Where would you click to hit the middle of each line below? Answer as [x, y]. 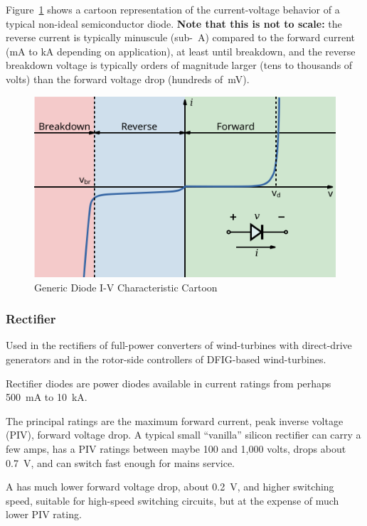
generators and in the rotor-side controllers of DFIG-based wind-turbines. [166, 359]
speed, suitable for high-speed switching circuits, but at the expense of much [172, 500]
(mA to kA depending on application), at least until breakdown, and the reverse [181, 51]
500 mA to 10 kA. [47, 397]
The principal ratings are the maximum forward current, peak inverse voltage [175, 420]
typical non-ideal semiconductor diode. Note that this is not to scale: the [174, 23]
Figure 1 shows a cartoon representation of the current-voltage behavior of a [173, 9]
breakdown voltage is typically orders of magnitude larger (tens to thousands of [179, 65]
